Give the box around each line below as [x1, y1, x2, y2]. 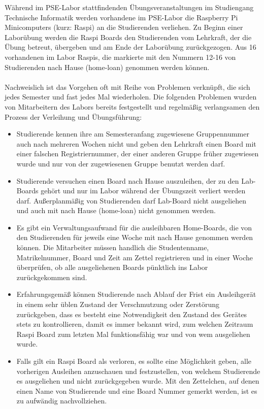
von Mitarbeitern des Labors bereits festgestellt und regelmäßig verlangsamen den [5, 101, 260, 112]
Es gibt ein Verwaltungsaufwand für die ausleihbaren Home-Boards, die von [16, 222, 252, 232]
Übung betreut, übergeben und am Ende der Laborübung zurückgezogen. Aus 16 [5, 42, 256, 52]
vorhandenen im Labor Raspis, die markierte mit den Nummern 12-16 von [5, 51, 236, 62]
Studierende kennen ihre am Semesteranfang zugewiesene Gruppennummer [16, 128, 249, 139]
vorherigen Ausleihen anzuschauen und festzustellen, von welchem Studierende [16, 365, 260, 376]
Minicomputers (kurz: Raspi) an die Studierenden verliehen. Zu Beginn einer [5, 22, 243, 32]
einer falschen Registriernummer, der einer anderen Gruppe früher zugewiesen [16, 148, 259, 159]
